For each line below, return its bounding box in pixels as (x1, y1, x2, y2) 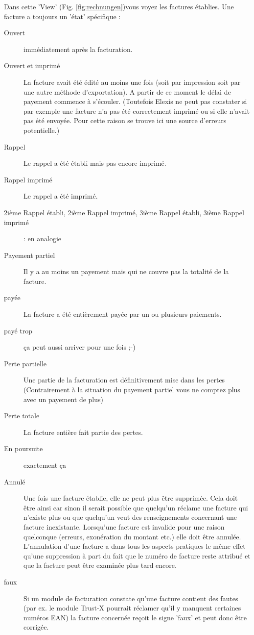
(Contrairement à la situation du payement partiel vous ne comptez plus (23, 384, 240, 395)
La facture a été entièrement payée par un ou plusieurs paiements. (23, 309, 222, 319)
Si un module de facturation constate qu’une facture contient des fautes (23, 593, 238, 603)
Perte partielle (4, 358, 46, 368)
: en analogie (23, 233, 61, 244)
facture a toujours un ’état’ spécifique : (4, 11, 121, 21)
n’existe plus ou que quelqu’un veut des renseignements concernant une (23, 512, 237, 522)
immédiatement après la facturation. (23, 44, 133, 54)
